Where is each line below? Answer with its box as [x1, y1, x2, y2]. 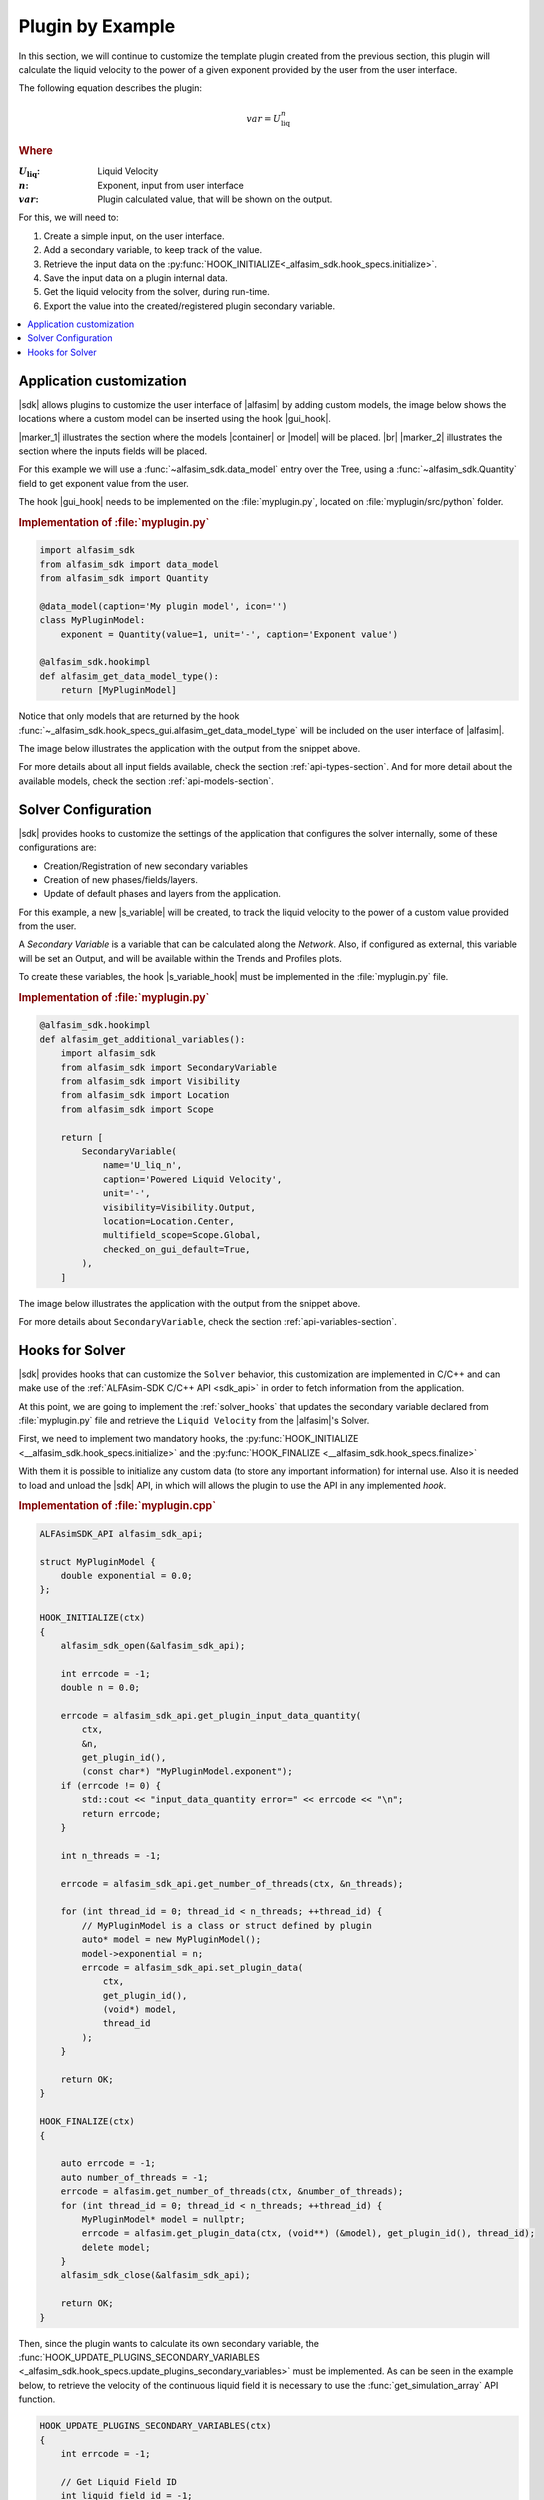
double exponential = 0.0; [60, 1570, 194, 1581]
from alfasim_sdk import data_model [39, 558, 220, 570]
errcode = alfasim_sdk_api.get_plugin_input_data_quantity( [60, 1710, 362, 1721]
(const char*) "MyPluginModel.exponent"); [81, 1766, 294, 1777]
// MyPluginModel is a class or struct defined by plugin [81, 1920, 372, 1931]
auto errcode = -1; [60, 2158, 157, 2169]
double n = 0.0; [60, 1682, 140, 1694]
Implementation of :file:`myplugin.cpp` [18, 1499, 217, 1513]
